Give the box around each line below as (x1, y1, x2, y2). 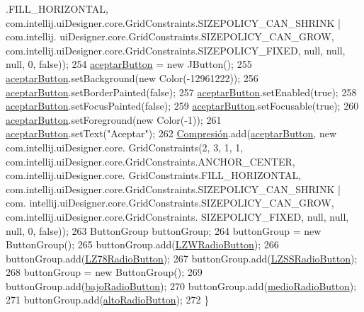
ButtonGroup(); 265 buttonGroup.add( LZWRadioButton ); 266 (6, 237, 279, 252)
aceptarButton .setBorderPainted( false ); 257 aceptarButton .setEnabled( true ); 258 (6, 84, 357, 99)
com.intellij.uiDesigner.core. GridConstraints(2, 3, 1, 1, (6, 139, 244, 154)
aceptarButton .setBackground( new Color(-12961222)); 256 (6, 70, 258, 85)
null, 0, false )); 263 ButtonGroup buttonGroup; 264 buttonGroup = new (6, 223, 322, 238)
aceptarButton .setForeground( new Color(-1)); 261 (6, 112, 222, 127)
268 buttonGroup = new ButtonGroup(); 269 (6, 265, 203, 279)
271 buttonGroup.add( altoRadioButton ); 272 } (6, 292, 210, 307)
